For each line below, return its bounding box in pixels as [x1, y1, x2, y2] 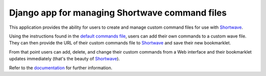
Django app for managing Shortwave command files [9, 7, 227, 18]
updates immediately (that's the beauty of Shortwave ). [9, 56, 120, 62]
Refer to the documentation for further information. [9, 65, 113, 71]
